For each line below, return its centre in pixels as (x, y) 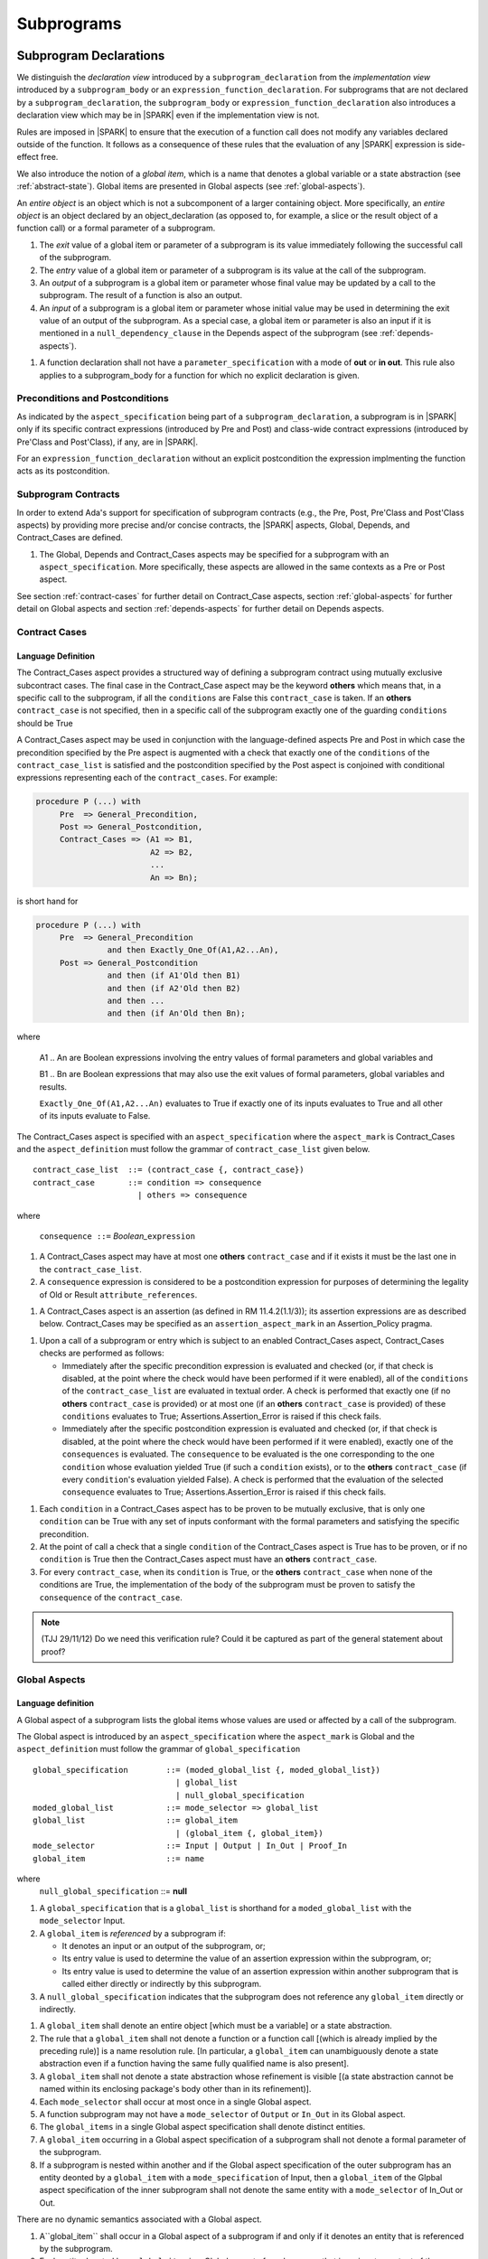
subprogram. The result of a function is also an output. (141, 295)
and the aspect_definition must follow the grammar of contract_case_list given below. (193, 1149)
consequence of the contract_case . (111, 1597)
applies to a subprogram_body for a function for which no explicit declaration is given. (200, 375)
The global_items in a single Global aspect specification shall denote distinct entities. (202, 2127)
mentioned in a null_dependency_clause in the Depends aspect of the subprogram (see (209, 333)
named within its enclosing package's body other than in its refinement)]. (175, 2089)
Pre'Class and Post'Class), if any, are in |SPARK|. (108, 442)
